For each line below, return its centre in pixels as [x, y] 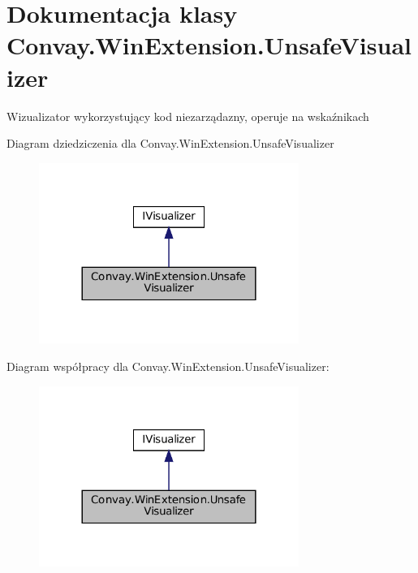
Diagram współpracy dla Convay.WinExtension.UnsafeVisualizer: [168, 366]
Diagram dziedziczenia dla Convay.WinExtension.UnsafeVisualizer [170, 143]
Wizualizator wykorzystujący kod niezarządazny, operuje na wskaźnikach [188, 116]
